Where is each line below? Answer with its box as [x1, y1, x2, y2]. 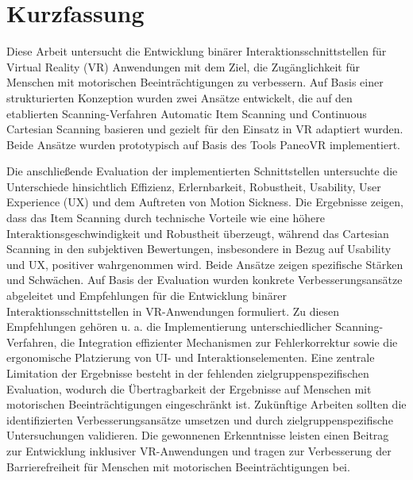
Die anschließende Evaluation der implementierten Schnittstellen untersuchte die [6, 163, 398, 179]
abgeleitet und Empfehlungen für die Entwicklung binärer [6, 287, 287, 304]
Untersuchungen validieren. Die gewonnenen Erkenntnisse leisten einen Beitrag [6, 427, 389, 444]
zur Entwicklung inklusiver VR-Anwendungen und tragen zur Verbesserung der [6, 442, 392, 459]
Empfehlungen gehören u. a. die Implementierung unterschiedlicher [6, 318, 332, 335]
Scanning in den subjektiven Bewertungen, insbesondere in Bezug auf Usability [6, 240, 392, 257]
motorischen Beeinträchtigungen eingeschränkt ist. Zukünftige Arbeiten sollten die [6, 396, 407, 413]
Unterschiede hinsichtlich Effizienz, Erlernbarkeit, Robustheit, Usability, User [6, 178, 381, 194]
